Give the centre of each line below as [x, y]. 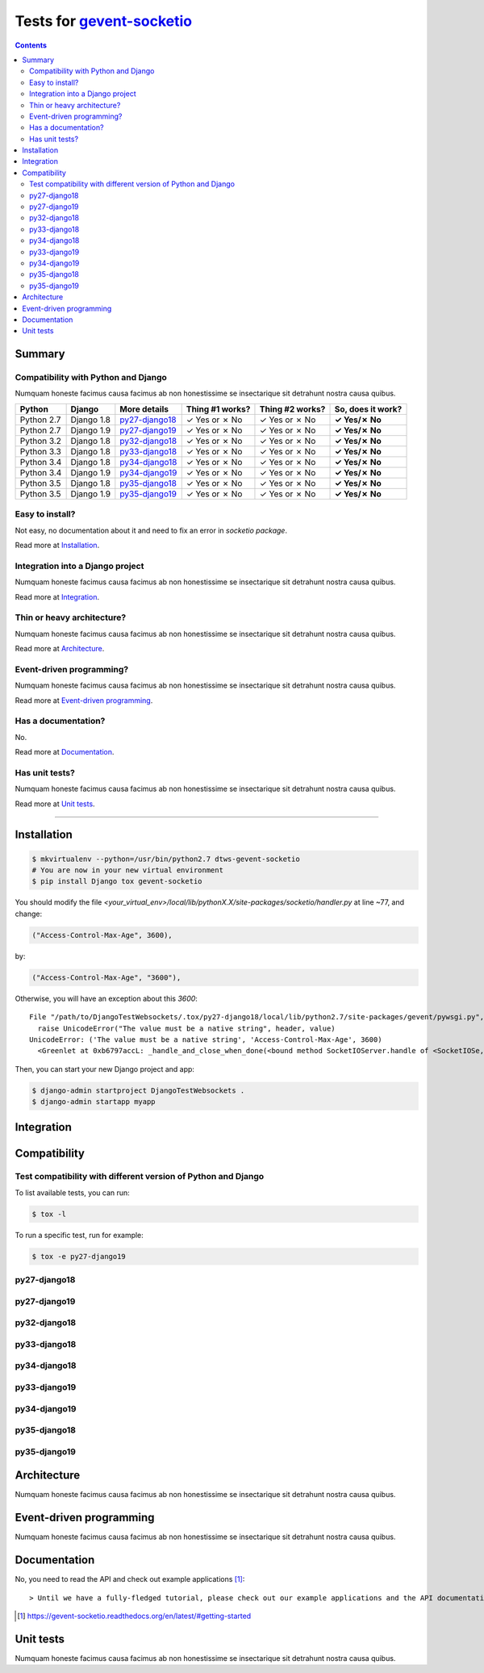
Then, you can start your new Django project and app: [105, 1069]
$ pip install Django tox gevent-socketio [117, 881]
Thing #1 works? [218, 409]
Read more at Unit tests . [55, 804]
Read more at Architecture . [60, 649]
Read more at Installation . [57, 545]
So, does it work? [368, 409]
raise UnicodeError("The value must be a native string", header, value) [186, 1028]
